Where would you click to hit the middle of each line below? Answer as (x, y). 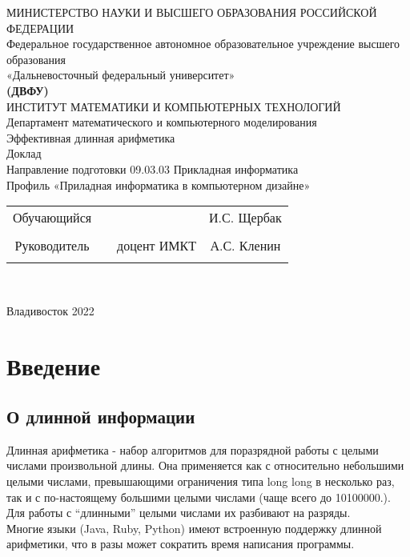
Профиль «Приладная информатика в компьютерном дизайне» (159, 184)
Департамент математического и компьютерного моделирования (162, 122)
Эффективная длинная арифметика (91, 137)
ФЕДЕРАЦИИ (40, 28)
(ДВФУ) (28, 90)
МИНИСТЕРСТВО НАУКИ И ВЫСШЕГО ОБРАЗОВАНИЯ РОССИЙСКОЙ (192, 12)
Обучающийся (52, 218)
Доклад (24, 153)
